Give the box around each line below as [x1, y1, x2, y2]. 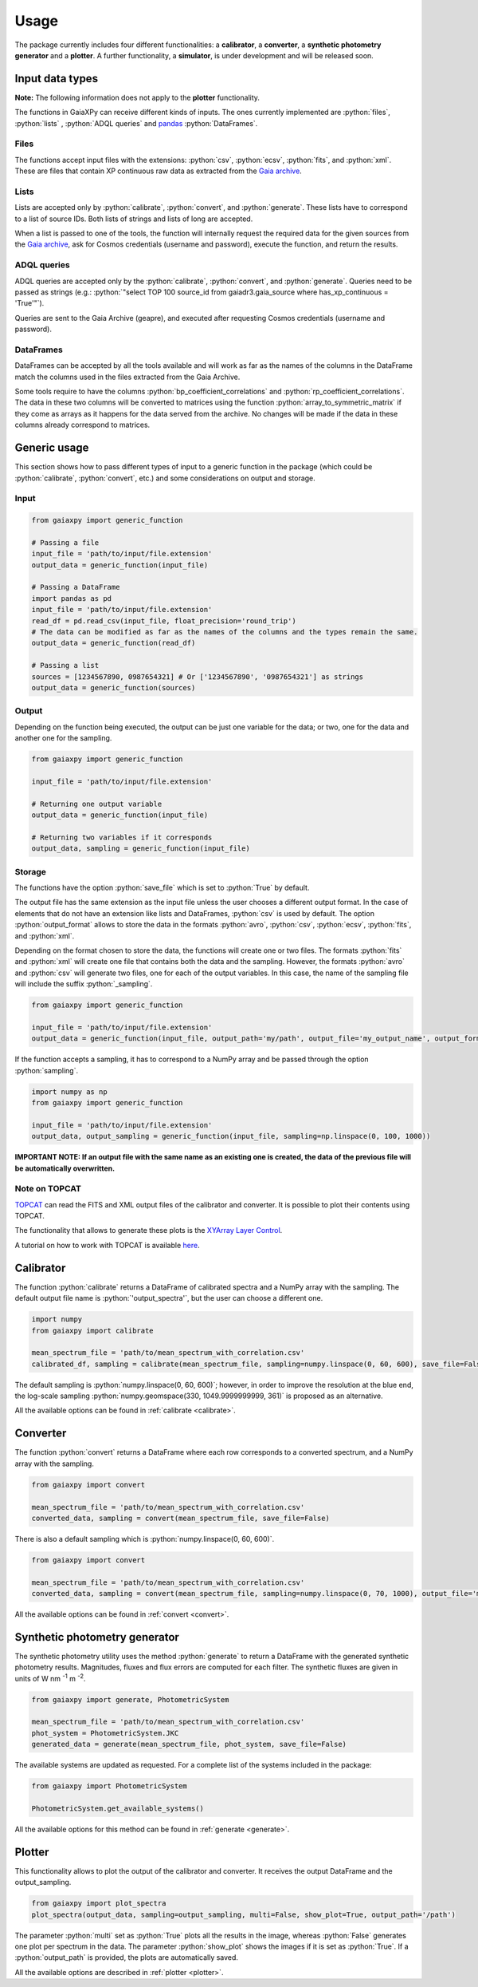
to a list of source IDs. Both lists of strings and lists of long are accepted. [14, 214, 253, 223]
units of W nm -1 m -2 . [14, 1673, 86, 1683]
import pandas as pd [31, 594, 112, 602]
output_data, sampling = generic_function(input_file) [31, 844, 250, 853]
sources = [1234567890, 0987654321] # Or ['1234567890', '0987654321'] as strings [31, 672, 364, 681]
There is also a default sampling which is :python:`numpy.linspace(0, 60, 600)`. [14, 1534, 275, 1543]
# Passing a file [31, 538, 100, 547]
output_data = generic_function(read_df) [31, 638, 196, 648]
